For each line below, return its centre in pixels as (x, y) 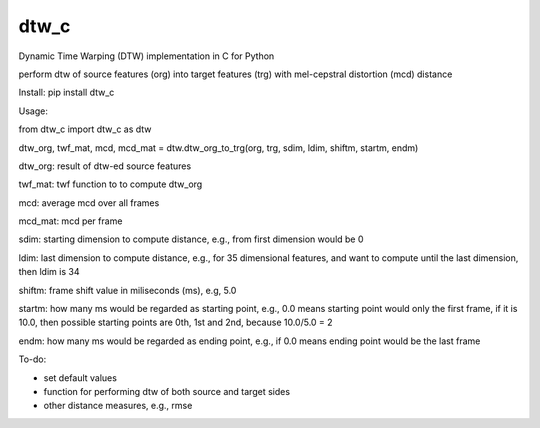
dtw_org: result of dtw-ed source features (105, 166)
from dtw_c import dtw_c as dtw (85, 129)
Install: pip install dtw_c (66, 92)
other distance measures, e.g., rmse (118, 406)
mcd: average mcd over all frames (89, 202)
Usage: (33, 111)
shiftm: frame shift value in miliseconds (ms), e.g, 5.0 (127, 290)
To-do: (32, 359)
